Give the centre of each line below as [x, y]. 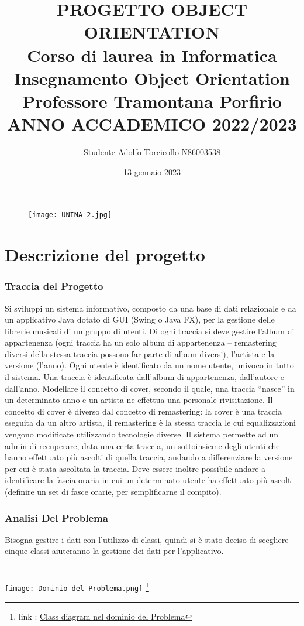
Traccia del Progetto [54, 286]
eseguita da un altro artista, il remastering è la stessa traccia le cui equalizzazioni [150, 423]
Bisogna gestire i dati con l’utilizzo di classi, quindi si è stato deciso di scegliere [147, 539]
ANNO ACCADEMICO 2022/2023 [152, 124]
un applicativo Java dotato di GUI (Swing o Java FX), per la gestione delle [140, 319]
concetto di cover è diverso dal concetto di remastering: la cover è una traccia [143, 411]
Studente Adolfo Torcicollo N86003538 [152, 152]
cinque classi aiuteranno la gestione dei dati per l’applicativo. [114, 551]
